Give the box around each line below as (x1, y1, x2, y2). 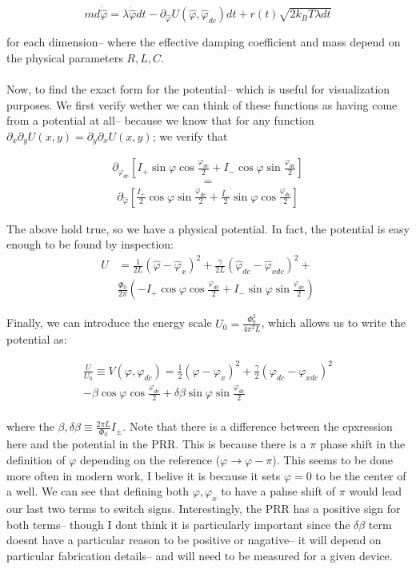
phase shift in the (319, 436, 406, 452)
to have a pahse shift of (221, 483, 336, 499)
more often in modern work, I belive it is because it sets (6, 467, 281, 483)
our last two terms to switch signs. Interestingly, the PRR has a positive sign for (6, 500, 401, 517)
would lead (349, 483, 402, 499)
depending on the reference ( (80, 452, 221, 468)
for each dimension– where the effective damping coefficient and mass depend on (6, 34, 401, 50)
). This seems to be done (272, 452, 393, 468)
